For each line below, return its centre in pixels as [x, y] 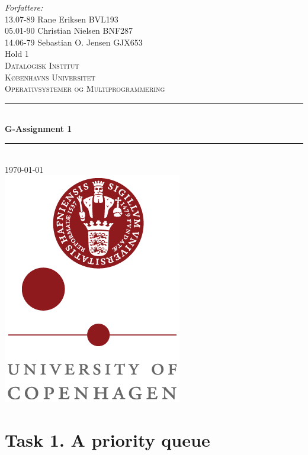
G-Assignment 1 [38, 129]
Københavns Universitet [50, 77]
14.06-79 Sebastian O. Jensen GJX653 [74, 42]
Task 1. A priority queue [108, 439]
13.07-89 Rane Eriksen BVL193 [62, 19]
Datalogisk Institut [42, 65]
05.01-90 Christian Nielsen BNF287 [69, 30]
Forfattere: [24, 7]
